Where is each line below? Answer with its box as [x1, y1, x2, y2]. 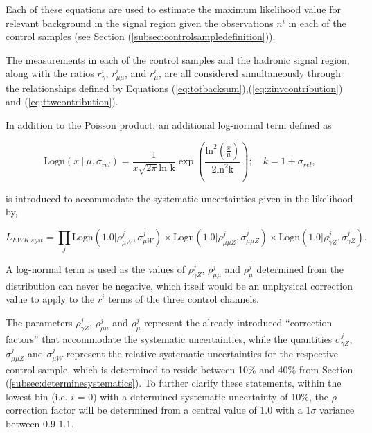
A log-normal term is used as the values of [6, 262, 185, 276]
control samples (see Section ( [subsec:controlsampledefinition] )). [6, 29, 276, 44]
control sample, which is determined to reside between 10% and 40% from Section [6, 362, 353, 376]
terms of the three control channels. [108, 292, 259, 306]
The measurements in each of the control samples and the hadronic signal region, [6, 52, 350, 67]
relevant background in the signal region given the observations [6, 15, 274, 30]
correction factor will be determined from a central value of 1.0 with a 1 [6, 403, 311, 417]
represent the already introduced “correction [144, 315, 333, 330]
